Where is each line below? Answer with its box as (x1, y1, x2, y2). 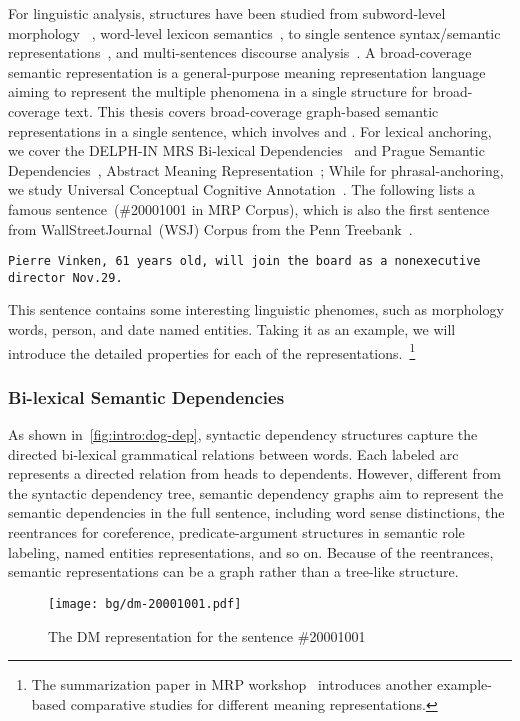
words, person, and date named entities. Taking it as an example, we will (8, 319, 456, 340)
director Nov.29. (8, 270, 123, 285)
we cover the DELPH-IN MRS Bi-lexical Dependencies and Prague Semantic (8, 140, 485, 161)
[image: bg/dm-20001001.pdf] (48, 596, 242, 611)
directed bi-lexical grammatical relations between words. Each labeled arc (8, 443, 459, 464)
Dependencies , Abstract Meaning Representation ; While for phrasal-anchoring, (8, 159, 504, 180)
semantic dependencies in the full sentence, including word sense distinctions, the (8, 502, 505, 523)
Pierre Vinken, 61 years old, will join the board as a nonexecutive (8, 254, 481, 269)
